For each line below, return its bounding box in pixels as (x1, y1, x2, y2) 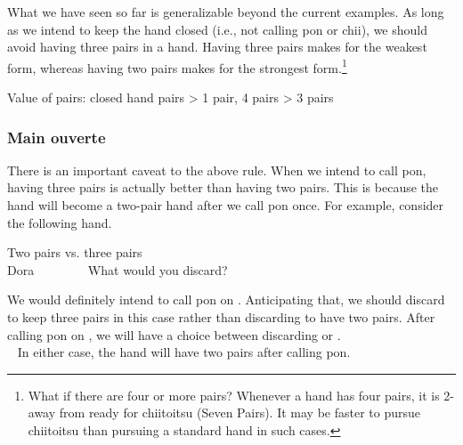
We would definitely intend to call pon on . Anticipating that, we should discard (7, 290, 445, 309)
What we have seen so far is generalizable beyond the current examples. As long (7, 3, 444, 20)
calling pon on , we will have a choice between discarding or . (7, 325, 341, 344)
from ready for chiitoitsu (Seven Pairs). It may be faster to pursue (59, 403, 420, 422)
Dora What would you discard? (7, 260, 228, 279)
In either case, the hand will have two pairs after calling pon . (17, 343, 351, 361)
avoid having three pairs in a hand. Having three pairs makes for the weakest (7, 37, 427, 56)
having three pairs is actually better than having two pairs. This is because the (7, 178, 439, 197)
